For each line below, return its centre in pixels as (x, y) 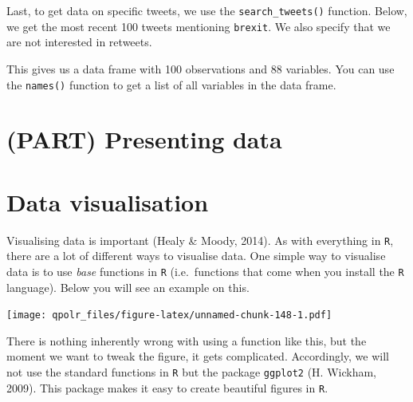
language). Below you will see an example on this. (128, 287)
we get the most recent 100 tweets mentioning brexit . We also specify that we (199, 26)
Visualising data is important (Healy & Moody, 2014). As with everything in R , (200, 240)
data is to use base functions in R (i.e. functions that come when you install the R (205, 271)
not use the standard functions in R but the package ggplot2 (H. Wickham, (191, 372)
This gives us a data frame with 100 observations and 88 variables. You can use (201, 68)
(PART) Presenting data (144, 139)
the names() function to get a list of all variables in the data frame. (171, 84)
